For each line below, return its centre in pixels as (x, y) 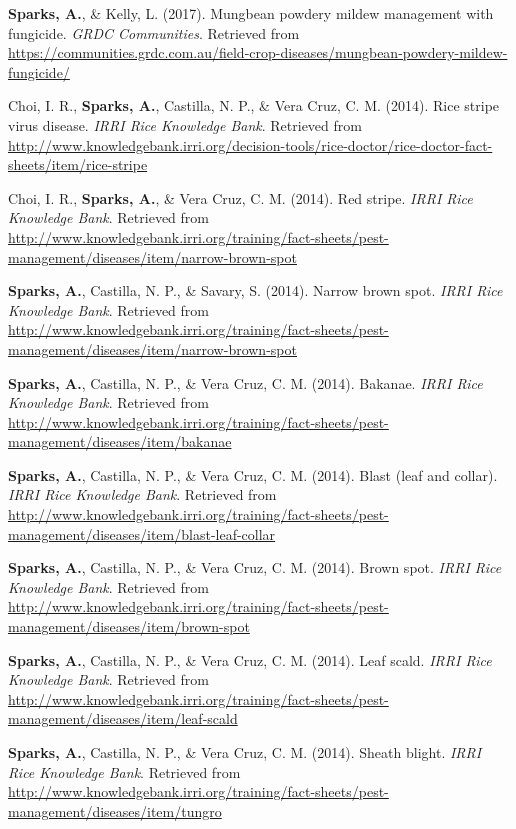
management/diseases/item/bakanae (120, 441)
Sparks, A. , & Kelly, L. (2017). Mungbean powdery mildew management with (251, 13)
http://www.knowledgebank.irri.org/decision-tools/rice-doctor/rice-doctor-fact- (250, 144)
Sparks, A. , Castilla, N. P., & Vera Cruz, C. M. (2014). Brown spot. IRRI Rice (255, 567)
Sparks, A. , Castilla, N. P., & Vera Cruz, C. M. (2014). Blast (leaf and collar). (253, 474)
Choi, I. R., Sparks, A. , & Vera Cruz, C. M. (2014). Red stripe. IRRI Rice (240, 197)
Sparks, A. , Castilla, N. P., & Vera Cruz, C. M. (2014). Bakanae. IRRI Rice (245, 382)
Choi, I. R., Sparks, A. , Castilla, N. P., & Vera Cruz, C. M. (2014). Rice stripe (254, 105)
